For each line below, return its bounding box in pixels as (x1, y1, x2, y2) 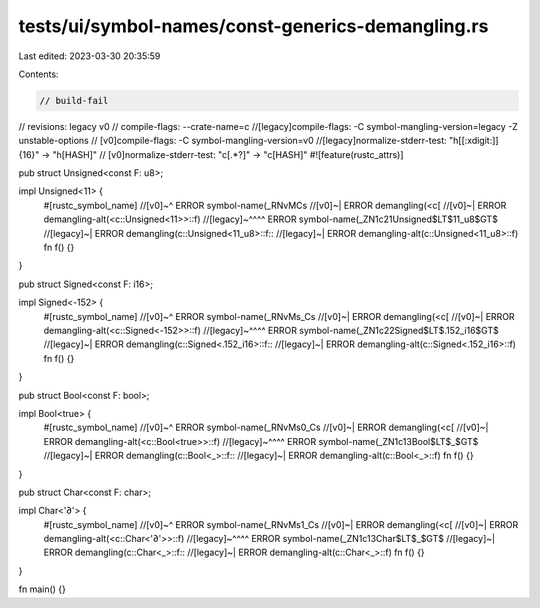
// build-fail (39, 95, 109, 106)
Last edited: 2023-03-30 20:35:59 (18, 50, 161, 62)
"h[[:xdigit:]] (448, 135, 499, 147)
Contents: (18, 68, 59, 80)
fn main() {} (18, 583, 67, 595)
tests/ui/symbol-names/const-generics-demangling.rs (18, 15, 489, 37)
